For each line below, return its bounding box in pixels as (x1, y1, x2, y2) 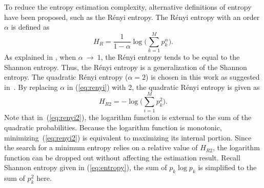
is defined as (11, 21, 50, 32)
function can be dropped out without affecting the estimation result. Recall (4, 152, 240, 162)
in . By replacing (4, 81, 58, 92)
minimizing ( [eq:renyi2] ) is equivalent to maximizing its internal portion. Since (4, 132, 252, 143)
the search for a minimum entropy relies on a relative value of (4, 142, 198, 153)
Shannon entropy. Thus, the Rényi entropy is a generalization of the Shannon (4, 61, 247, 72)
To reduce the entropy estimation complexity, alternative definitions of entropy (4, 2, 252, 12)
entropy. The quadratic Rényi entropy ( (4, 72, 128, 82)
